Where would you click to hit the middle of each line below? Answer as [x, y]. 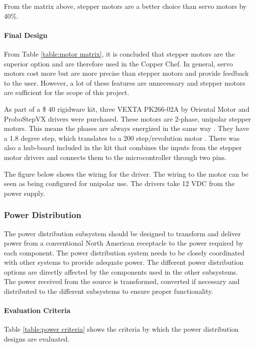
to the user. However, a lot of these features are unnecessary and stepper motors [125, 82]
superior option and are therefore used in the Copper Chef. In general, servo [118, 63]
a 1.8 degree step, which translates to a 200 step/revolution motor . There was [122, 138]
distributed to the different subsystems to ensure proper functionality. [109, 291]
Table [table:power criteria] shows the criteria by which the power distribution [121, 329]
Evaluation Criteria [37, 310]
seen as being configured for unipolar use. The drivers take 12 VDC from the [119, 183]
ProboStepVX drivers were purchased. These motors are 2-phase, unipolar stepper [127, 118]
